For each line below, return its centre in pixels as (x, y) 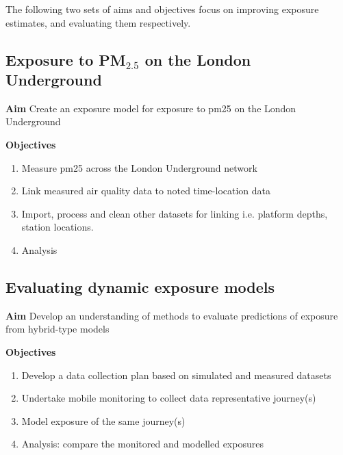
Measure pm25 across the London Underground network (139, 167)
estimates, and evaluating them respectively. (98, 22)
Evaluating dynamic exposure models (140, 286)
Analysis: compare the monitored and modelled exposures (142, 444)
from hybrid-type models (58, 329)
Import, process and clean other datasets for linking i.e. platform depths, (175, 213)
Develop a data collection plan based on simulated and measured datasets (176, 375)
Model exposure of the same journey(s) (103, 420)
